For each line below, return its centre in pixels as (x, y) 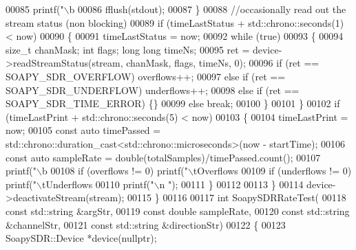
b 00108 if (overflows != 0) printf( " (115, 171)
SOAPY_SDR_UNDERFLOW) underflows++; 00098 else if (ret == (153, 90)
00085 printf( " (35, 9)
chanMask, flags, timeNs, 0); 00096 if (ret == (223, 63)
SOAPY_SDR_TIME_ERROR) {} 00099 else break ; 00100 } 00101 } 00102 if (173, 103)
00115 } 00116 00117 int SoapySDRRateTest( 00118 (237, 197)
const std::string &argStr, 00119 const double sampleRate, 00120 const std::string (178, 211)
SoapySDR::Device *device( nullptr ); (81, 238)
